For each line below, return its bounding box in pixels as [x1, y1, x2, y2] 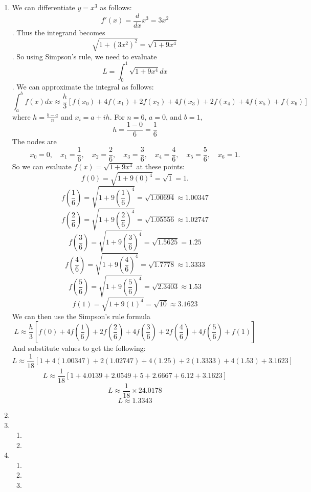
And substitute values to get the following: [12, 343, 146, 353]
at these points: [136, 161, 185, 172]
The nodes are [12, 136, 57, 147]
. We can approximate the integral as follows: [12, 81, 154, 92]
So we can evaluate [12, 161, 72, 172]
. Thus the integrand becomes [12, 27, 105, 37]
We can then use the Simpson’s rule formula [12, 310, 150, 321]
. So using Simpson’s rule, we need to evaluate [12, 51, 157, 61]
